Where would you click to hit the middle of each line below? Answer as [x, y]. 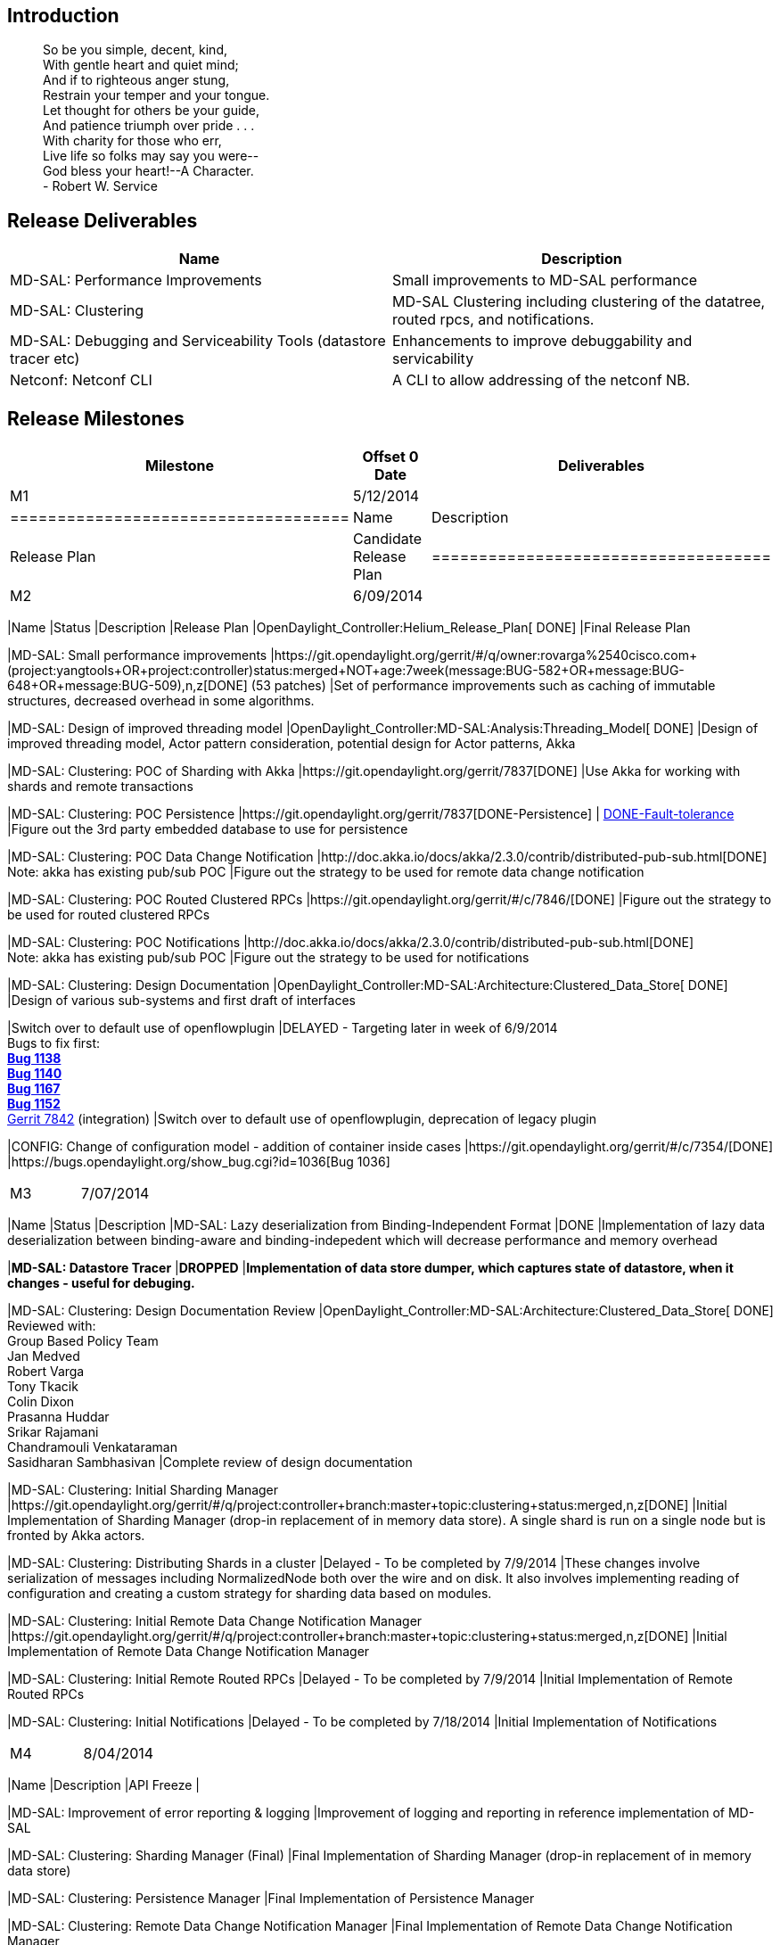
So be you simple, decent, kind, [135, 50]
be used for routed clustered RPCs [109, 915]
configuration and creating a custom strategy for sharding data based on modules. [250, 1594]
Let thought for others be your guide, [152, 111]
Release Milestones [96, 418]
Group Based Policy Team [83, 1341]
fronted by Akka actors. [76, 1536]
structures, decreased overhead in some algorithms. [161, 701]
